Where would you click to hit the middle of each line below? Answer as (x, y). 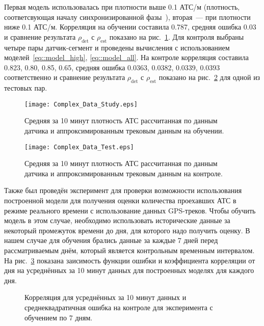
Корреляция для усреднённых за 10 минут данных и (105, 297)
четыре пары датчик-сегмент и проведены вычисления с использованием (117, 47)
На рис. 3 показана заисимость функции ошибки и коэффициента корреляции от (130, 260)
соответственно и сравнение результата (65, 77)
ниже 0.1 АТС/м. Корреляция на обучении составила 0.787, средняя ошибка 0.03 (130, 27)
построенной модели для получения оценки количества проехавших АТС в (120, 200)
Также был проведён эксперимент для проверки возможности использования (123, 190)
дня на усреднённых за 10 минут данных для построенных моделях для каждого (129, 270)
